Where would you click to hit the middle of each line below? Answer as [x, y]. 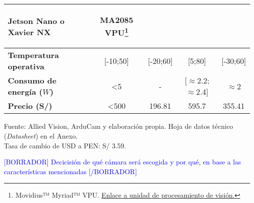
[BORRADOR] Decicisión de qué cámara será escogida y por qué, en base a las [123, 162]
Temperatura [33, 55]
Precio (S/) [30, 106]
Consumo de [32, 81]
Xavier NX [29, 32]
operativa [26, 66]
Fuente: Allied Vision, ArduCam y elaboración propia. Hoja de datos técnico [119, 126]
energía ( [25, 92]
